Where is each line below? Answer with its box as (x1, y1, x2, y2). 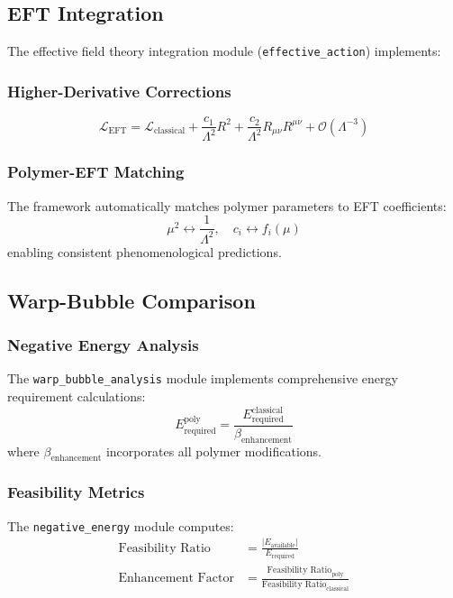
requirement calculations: (7, 386, 146, 405)
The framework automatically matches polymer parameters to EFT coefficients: (7, 196, 447, 215)
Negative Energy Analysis (7, 334, 199, 355)
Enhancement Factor (118, 572, 234, 585)
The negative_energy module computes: (7, 516, 234, 535)
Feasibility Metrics (7, 481, 145, 503)
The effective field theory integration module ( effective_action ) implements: (7, 41, 441, 60)
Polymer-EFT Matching (7, 161, 185, 183)
